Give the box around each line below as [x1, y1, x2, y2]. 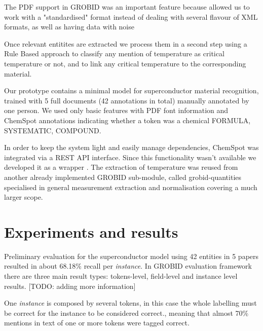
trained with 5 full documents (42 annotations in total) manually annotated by [4, 95, 249, 105]
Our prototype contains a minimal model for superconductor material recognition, [4, 85, 259, 96]
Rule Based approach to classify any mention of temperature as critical [4, 48, 224, 59]
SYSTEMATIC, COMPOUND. [4, 125, 101, 135]
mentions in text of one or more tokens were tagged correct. [4, 317, 190, 328]
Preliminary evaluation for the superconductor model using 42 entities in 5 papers [4, 250, 259, 261]
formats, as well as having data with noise [4, 21, 134, 32]
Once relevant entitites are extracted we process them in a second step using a [4, 38, 247, 49]
